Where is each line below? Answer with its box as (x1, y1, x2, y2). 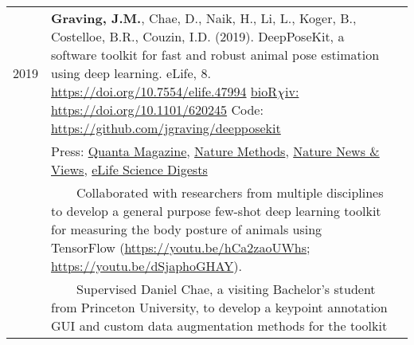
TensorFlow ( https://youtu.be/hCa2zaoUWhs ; (51, 238, 310, 257)
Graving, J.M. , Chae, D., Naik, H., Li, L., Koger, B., (51, 9, 357, 27)
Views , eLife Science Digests (51, 160, 208, 178)
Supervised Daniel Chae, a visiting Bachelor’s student (76, 280, 376, 298)
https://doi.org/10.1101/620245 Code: (51, 100, 264, 119)
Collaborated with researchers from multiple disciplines (76, 183, 384, 202)
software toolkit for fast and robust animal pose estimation (51, 45, 380, 64)
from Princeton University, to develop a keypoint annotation (51, 298, 388, 316)
